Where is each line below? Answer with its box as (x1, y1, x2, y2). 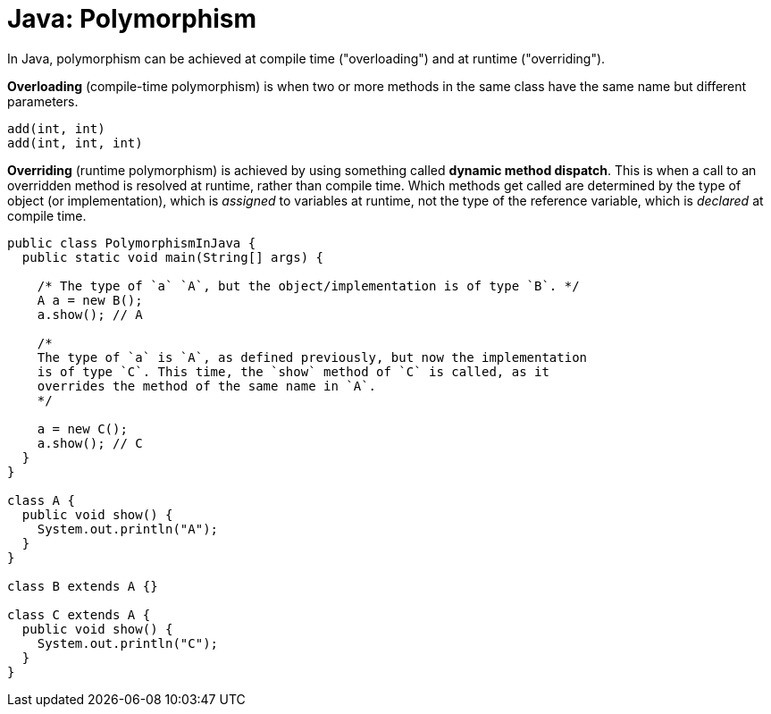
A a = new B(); (37, 292, 143, 307)
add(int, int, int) (7, 135, 143, 150)
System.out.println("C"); (37, 635, 219, 651)
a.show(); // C (37, 435, 143, 450)
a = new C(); (37, 421, 128, 436)
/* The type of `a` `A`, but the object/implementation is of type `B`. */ (37, 278, 580, 293)
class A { (7, 492, 75, 508)
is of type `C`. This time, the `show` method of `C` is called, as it (37, 364, 549, 379)
